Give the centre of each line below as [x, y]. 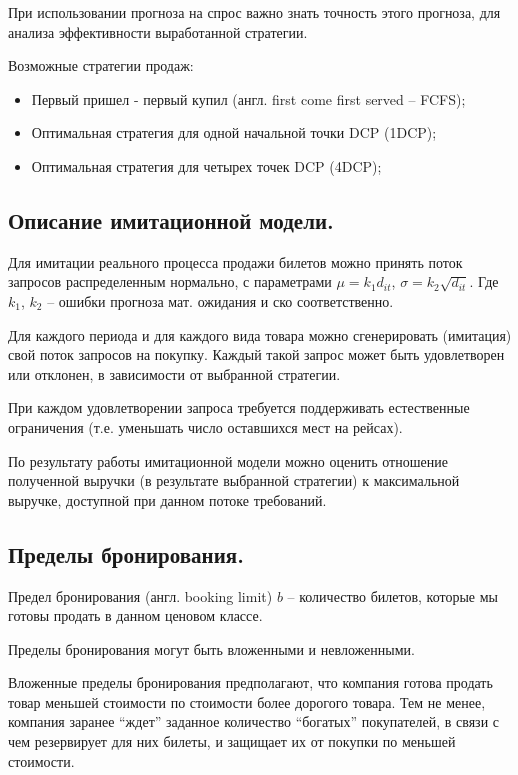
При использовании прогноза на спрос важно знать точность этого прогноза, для [254, 12]
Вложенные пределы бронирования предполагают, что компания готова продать [250, 682]
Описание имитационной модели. [171, 219]
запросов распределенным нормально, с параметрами [170, 281]
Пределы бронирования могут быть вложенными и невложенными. [211, 648]
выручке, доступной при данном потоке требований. [167, 499]
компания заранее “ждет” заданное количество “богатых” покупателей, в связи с [254, 721]
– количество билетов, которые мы [393, 595]
